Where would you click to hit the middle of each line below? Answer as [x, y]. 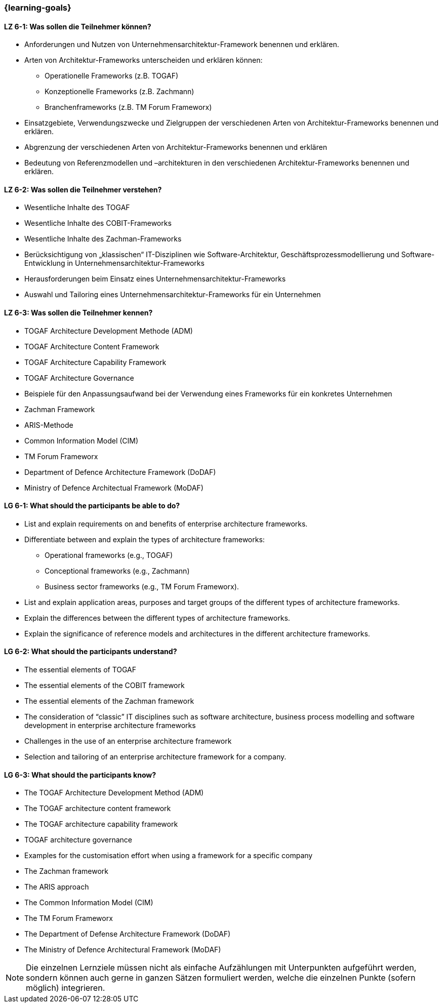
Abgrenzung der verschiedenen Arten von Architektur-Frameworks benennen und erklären [176, 147]
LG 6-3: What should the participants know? [80, 775]
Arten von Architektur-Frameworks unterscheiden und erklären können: [144, 60]
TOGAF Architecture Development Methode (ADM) [109, 331]
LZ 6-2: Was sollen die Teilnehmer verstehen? [83, 189]
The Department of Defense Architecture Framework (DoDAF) [128, 934]
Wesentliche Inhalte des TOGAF [77, 208]
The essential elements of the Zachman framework [109, 701]
